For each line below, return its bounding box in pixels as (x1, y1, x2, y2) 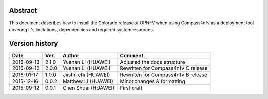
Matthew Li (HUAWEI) (63, 78, 114, 85)
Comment (120, 52, 144, 59)
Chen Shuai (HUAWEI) (63, 84, 114, 91)
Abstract (9, 6, 37, 15)
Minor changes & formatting (120, 78, 186, 85)
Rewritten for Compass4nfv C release (120, 65, 208, 71)
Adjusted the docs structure (120, 58, 185, 65)
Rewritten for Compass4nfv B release (120, 71, 208, 78)
